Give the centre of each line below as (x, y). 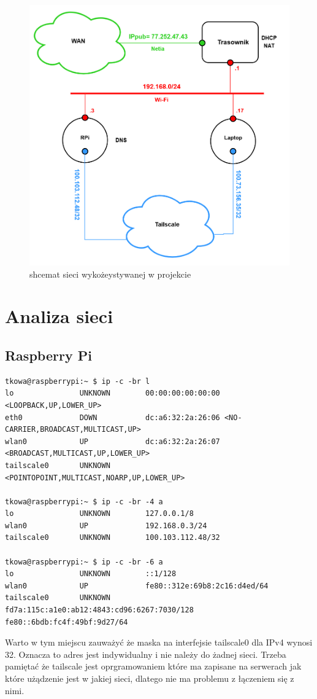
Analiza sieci (59, 316)
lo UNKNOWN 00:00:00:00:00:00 (113, 393)
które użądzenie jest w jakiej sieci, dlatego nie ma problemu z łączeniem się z (150, 678)
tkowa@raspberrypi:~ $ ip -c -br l (78, 381)
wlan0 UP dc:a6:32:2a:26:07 (113, 441)
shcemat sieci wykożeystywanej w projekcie (110, 274)
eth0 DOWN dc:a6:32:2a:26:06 (113, 417)
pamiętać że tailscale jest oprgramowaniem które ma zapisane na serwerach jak (153, 666)
